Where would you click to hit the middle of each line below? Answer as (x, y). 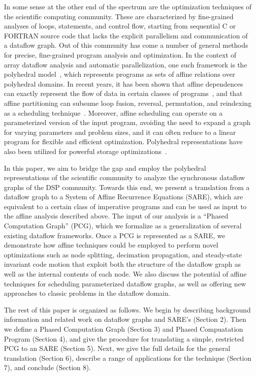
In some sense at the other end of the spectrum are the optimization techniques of (128, 6)
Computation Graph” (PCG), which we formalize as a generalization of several (123, 226)
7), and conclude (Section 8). (48, 367)
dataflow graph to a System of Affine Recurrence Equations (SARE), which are (124, 197)
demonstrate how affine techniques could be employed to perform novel (111, 245)
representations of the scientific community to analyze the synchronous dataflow (125, 177)
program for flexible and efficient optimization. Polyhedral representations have (123, 141)
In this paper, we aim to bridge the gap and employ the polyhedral (105, 168)
